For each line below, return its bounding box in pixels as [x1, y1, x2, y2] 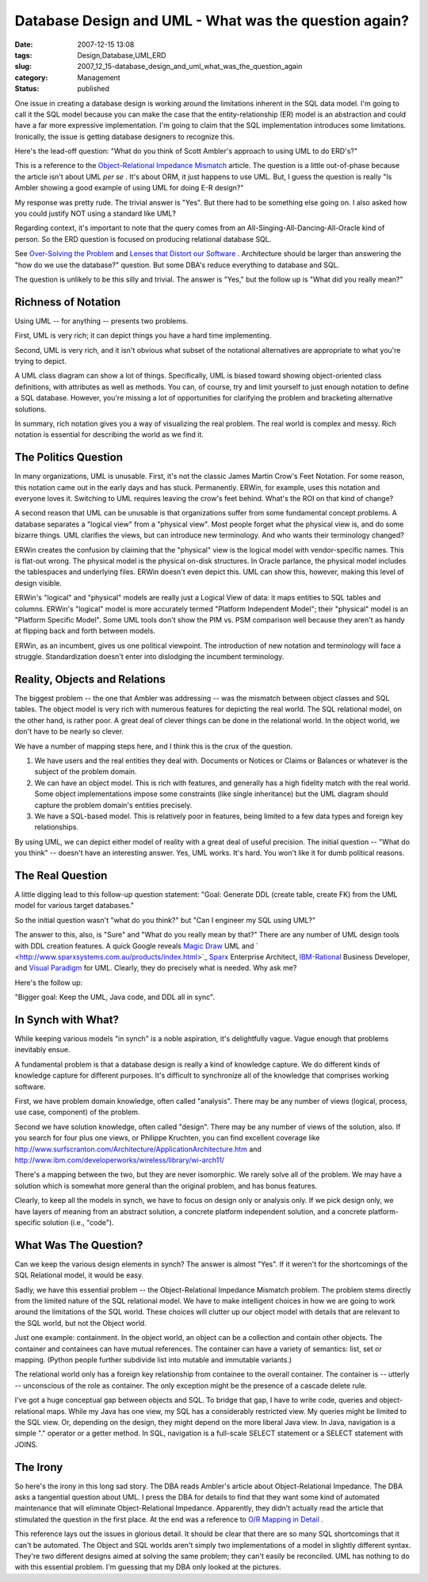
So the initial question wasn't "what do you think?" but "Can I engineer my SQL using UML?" [14, 915, 316, 925]
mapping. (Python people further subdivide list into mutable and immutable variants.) [14, 1354, 292, 1364]
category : [14, 72, 48, 82]
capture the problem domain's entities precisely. [34, 800, 193, 810]
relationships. [34, 822, 79, 832]
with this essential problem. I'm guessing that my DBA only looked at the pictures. [14, 1562, 281, 1572]
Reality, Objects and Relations [14, 672, 166, 686]
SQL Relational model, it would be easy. [14, 1270, 144, 1280]
